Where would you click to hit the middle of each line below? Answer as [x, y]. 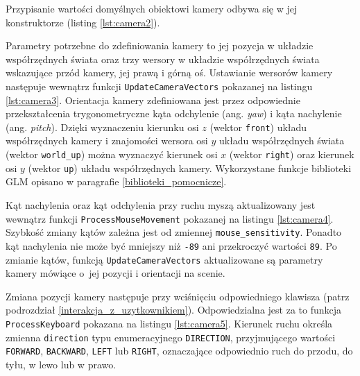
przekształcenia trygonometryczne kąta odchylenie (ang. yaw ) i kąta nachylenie [174, 113]
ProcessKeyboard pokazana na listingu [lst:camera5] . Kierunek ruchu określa [169, 323]
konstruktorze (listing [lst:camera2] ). [83, 22]
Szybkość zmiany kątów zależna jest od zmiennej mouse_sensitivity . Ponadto [174, 232]
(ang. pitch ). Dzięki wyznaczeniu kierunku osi [102, 127]
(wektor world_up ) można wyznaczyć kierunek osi [112, 154]
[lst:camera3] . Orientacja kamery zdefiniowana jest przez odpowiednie [153, 100]
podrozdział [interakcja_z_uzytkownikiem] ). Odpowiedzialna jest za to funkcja [174, 310]
